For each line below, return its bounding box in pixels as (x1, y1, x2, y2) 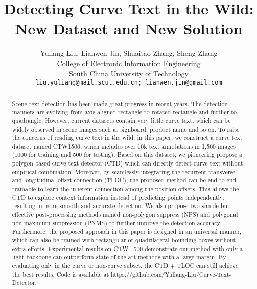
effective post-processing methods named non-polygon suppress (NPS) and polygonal (12, 210, 238, 219)
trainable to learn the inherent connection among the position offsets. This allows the (12, 184, 239, 193)
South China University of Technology (69, 68, 189, 78)
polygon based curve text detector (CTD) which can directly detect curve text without (12, 159, 243, 168)
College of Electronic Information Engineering (57, 57, 201, 68)
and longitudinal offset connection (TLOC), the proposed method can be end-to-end (12, 176, 237, 184)
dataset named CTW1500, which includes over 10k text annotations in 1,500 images (12, 141, 236, 150)
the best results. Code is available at (12, 270, 109, 278)
